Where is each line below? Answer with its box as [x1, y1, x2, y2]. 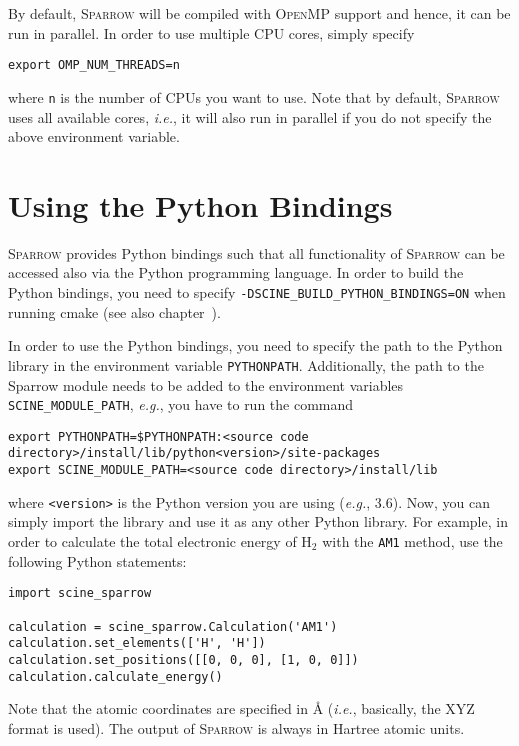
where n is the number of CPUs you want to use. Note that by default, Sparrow [8, 86, 500, 107]
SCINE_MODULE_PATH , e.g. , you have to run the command [8, 394, 354, 415]
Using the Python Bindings [8, 184, 393, 225]
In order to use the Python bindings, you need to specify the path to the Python [8, 335, 503, 356]
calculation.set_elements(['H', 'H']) [8, 636, 266, 651]
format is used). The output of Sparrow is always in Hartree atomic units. [8, 717, 465, 738]
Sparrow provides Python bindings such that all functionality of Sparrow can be [8, 242, 505, 263]
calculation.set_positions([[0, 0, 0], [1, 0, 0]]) [8, 652, 359, 667]
